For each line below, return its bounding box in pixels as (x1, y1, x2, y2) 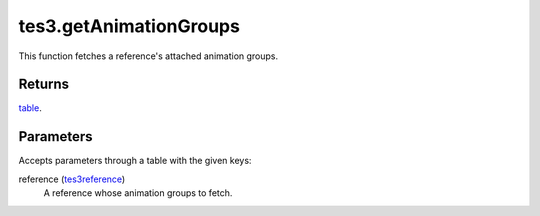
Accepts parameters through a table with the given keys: (18, 155, 252, 167)
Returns (18, 76, 70, 93)
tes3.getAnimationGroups (18, 15, 240, 37)
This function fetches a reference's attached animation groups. (18, 50, 279, 62)
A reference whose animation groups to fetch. (43, 187, 233, 199)
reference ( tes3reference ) (18, 173, 126, 185)
